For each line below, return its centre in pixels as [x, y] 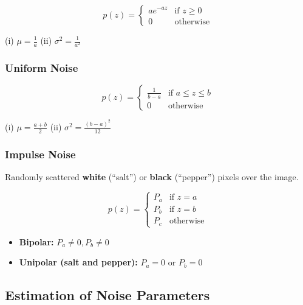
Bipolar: [36, 241]
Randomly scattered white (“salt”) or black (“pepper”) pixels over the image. [152, 177]
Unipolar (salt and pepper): [78, 262]
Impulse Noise [40, 154]
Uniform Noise [42, 68]
